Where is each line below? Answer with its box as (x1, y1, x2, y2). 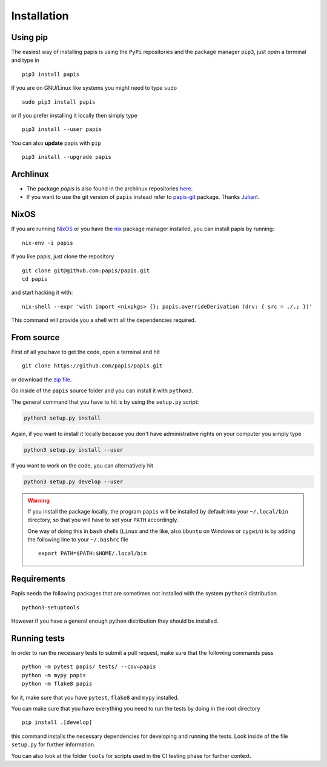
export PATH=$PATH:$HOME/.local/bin (38, 550, 147, 557)
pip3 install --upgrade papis (22, 153, 112, 161)
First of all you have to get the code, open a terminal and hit (11, 349, 160, 356)
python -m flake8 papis (22, 680, 93, 688)
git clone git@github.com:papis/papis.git (22, 267, 150, 274)
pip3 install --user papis (22, 126, 102, 133)
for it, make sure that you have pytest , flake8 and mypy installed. (11, 694, 179, 701)
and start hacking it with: (11, 289, 73, 296)
